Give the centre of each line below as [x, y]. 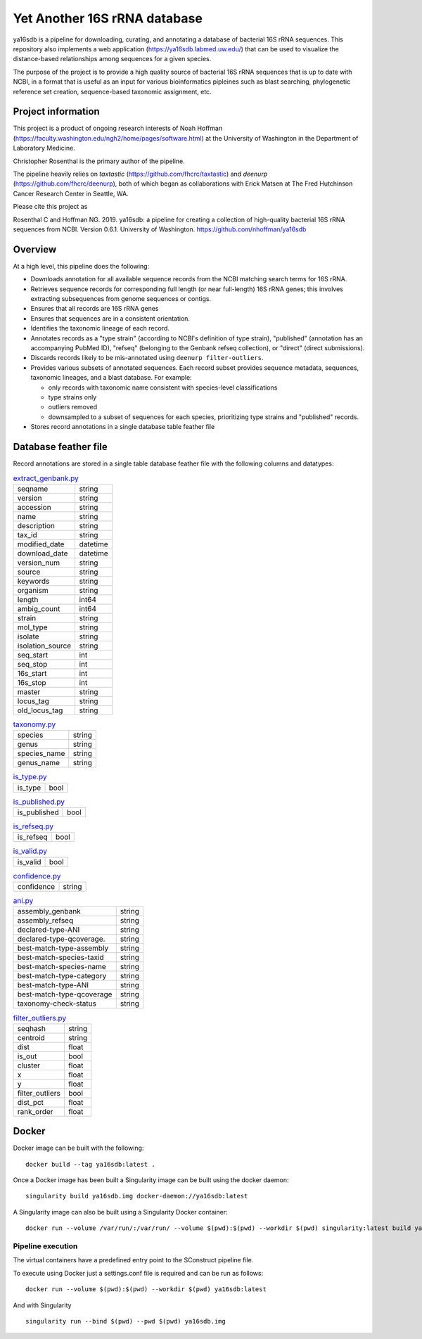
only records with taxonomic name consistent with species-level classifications [163, 387]
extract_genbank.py [46, 478]
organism [33, 590]
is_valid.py [30, 851]
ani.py [23, 901]
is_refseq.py [33, 826]
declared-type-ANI [49, 930]
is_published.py [39, 802]
